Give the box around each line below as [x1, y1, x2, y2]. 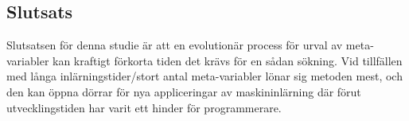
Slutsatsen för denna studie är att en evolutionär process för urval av [6, 37, 343, 53]
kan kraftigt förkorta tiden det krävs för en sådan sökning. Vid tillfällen [53, 52, 403, 68]
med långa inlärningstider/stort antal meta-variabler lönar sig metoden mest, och [6, 68, 403, 84]
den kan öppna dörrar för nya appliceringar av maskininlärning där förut [6, 83, 361, 100]
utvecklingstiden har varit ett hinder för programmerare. [6, 99, 282, 115]
